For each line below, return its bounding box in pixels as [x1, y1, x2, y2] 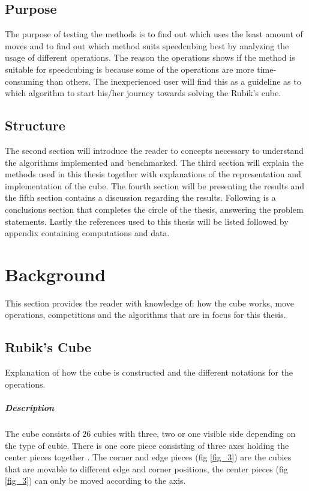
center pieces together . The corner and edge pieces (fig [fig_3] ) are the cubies [5, 451, 292, 463]
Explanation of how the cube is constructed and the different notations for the [5, 366, 293, 379]
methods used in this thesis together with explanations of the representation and [5, 168, 301, 180]
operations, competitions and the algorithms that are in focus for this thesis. [5, 308, 286, 321]
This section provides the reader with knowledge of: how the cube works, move [5, 296, 294, 309]
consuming [5, 75, 44, 87]
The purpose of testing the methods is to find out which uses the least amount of [5, 28, 303, 40]
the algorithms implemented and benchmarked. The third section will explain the [5, 156, 304, 168]
